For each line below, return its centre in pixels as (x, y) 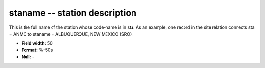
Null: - (28, 57)
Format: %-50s (37, 50)
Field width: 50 (37, 43)
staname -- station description (73, 13)
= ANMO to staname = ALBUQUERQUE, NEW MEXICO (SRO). (71, 34)
